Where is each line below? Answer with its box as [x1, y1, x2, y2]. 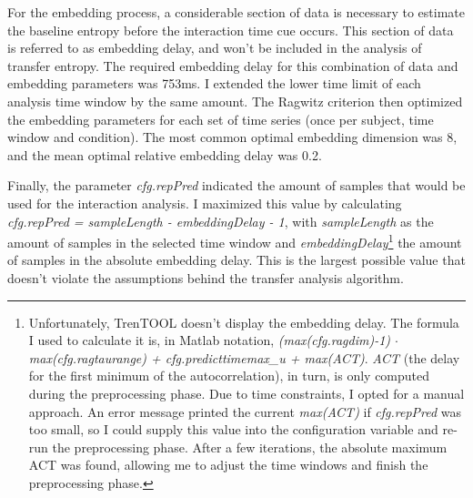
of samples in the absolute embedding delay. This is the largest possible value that [7, 250, 466, 269]
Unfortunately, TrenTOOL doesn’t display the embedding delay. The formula [28, 312, 459, 331]
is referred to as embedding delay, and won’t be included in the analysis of [7, 38, 422, 57]
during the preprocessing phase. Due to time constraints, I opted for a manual [28, 383, 465, 402]
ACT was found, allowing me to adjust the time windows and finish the [28, 455, 428, 474]
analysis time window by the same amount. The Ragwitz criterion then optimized [7, 91, 463, 110]
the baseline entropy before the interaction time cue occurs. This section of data [7, 20, 454, 39]
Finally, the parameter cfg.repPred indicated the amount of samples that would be [7, 176, 466, 195]
